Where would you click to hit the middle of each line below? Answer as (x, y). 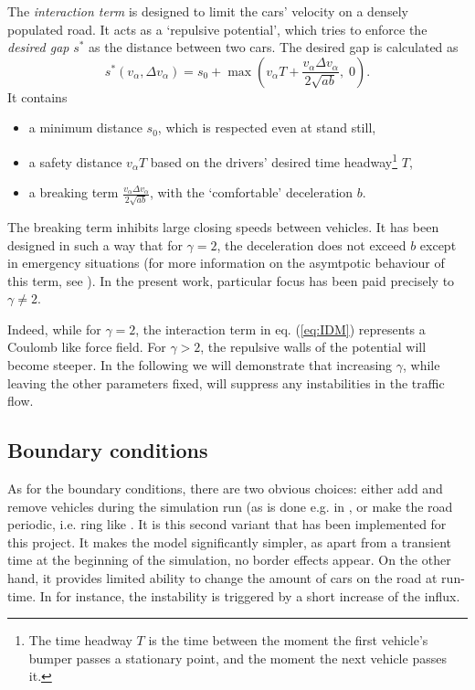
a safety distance (75, 161)
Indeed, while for (54, 329)
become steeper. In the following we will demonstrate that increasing (200, 365)
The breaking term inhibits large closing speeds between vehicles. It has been (223, 226)
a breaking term (74, 192)
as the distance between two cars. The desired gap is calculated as (274, 47)
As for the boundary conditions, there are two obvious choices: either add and (225, 488)
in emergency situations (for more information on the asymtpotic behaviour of (226, 263)
